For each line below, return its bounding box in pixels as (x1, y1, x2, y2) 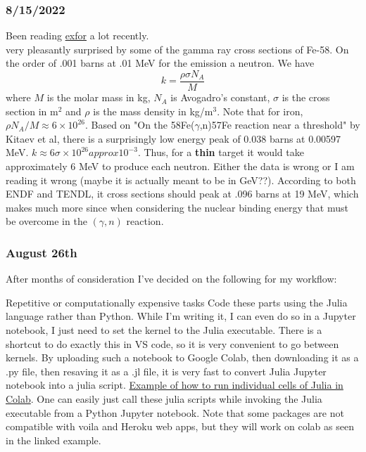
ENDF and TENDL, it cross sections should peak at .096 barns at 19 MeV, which (6, 186, 359, 201)
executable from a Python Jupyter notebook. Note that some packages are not (6, 405, 344, 420)
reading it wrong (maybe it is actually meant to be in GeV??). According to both (6, 172, 356, 187)
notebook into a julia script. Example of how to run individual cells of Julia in (6, 377, 343, 392)
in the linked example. (6, 432, 101, 447)
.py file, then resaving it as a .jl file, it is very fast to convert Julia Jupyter (6, 363, 327, 378)
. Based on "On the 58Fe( (84, 117, 195, 132)
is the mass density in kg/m (93, 103, 213, 118)
